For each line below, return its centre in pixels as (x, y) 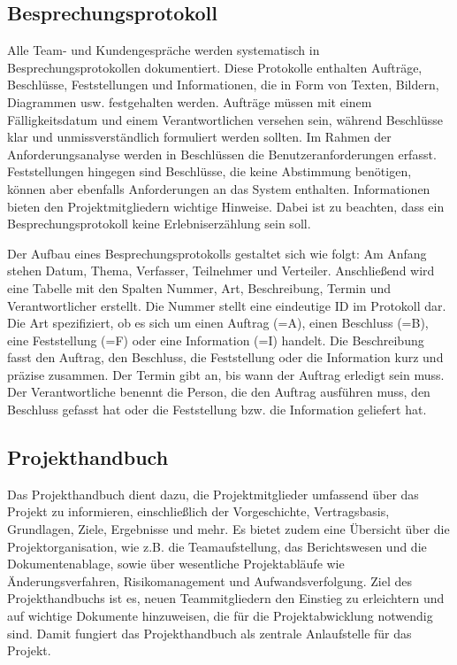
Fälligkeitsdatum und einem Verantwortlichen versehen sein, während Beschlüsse (225, 119)
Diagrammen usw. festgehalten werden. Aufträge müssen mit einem (190, 101)
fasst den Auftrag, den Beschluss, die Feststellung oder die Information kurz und (225, 357)
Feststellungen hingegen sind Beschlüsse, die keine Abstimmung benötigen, (209, 171)
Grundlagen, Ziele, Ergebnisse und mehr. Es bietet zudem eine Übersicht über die (228, 529)
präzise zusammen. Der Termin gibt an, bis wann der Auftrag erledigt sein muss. (226, 374)
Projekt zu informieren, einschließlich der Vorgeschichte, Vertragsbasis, (198, 511)
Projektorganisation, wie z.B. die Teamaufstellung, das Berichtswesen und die (217, 546)
